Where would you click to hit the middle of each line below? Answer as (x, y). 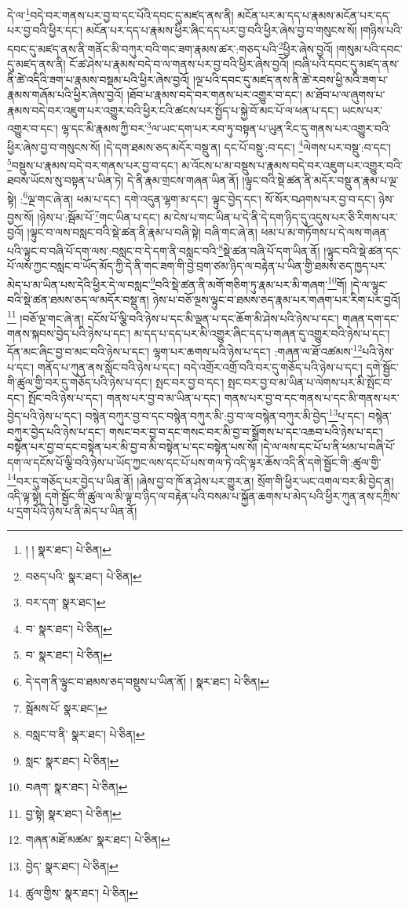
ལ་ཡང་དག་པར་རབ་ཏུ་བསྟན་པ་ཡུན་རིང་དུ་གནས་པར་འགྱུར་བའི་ (271, 128)
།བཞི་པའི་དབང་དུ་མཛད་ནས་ (346, 64)
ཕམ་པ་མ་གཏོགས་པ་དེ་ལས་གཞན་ (325, 232)
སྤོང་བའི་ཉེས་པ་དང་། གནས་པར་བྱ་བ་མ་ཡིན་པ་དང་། (124, 397)
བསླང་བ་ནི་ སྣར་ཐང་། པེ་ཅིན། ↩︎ (85, 734)
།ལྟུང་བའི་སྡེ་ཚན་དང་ (362, 250)
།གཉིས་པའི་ (382, 30)
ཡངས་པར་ (362, 110)
